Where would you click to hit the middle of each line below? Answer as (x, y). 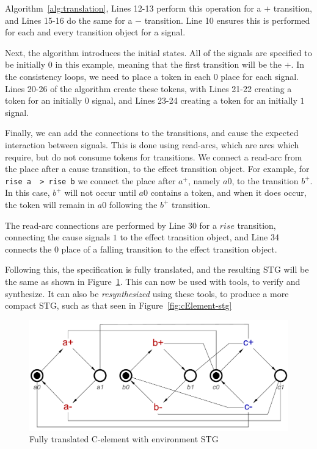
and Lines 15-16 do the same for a (69, 20)
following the (133, 204)
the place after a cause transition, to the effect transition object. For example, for (157, 169)
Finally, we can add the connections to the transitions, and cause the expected (152, 133)
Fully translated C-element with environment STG (124, 439)
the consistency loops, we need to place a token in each (108, 76)
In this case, (27, 192)
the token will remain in (50, 204)
